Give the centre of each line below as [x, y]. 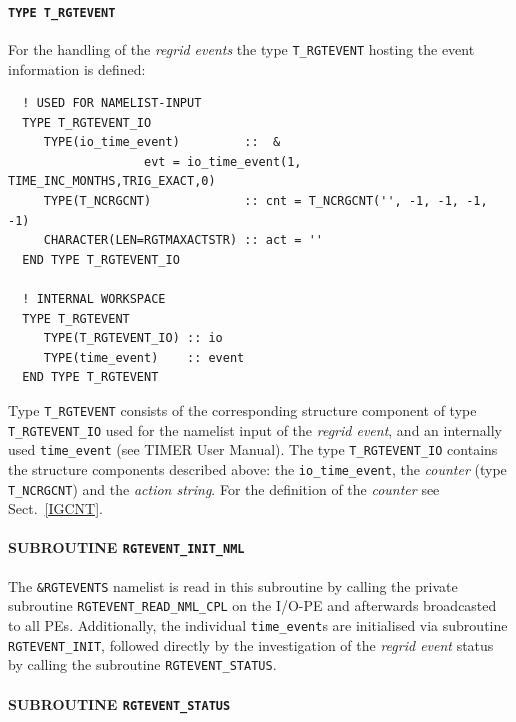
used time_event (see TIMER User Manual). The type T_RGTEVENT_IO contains [253, 449]
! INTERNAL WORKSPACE [94, 299]
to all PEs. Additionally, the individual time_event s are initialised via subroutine [258, 625]
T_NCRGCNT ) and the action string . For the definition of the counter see [224, 488]
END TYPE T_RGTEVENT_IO [101, 259]
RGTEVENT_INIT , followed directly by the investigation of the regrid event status [251, 644]
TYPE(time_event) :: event [144, 357]
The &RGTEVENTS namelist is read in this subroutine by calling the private [233, 585]
